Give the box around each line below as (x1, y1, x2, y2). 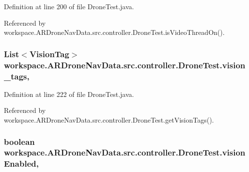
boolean (4, 135, 35, 147)
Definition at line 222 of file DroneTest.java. (4, 89, 134, 99)
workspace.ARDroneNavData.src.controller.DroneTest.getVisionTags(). (4, 115, 214, 125)
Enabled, (4, 157, 39, 170)
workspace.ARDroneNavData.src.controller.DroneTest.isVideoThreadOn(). (4, 27, 225, 37)
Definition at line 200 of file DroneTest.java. (4, 1, 134, 11)
